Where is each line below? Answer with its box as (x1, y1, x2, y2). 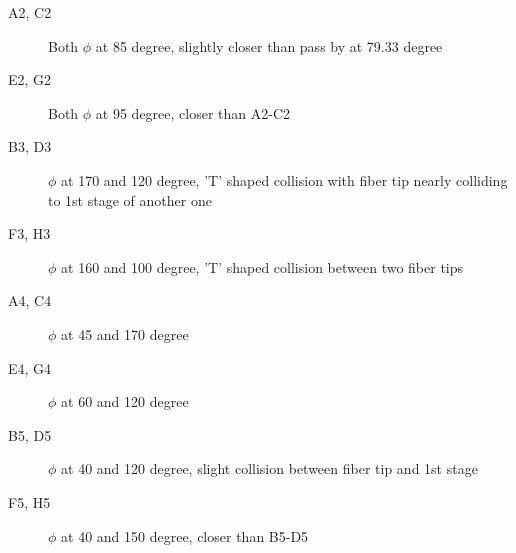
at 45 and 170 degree (61, 323, 189, 344)
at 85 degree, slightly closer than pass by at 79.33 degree (95, 35, 443, 56)
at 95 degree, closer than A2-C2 (95, 102, 291, 123)
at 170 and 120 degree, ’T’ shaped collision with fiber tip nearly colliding (61, 169, 508, 190)
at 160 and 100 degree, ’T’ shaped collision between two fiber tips (61, 256, 464, 277)
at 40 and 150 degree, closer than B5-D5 (61, 525, 309, 546)
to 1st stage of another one (48, 189, 212, 210)
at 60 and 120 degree (61, 391, 189, 412)
